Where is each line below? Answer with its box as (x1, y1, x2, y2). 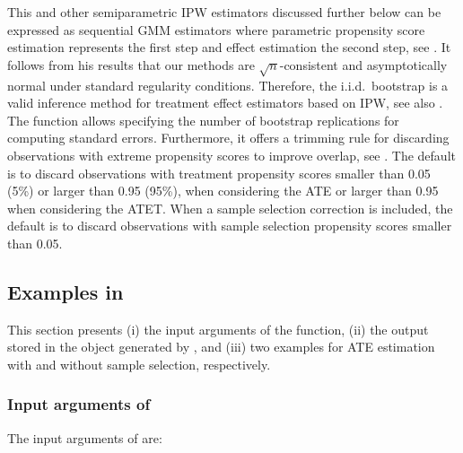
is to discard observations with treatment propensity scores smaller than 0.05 (7, 163, 431, 182)
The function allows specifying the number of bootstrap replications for (7, 110, 399, 129)
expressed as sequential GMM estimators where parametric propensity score (7, 20, 425, 39)
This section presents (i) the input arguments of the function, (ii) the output (7, 319, 429, 338)
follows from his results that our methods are (7, 55, 255, 74)
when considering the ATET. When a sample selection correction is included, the (7, 198, 453, 217)
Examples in (7, 277, 124, 305)
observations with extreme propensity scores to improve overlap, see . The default (7, 145, 456, 164)
